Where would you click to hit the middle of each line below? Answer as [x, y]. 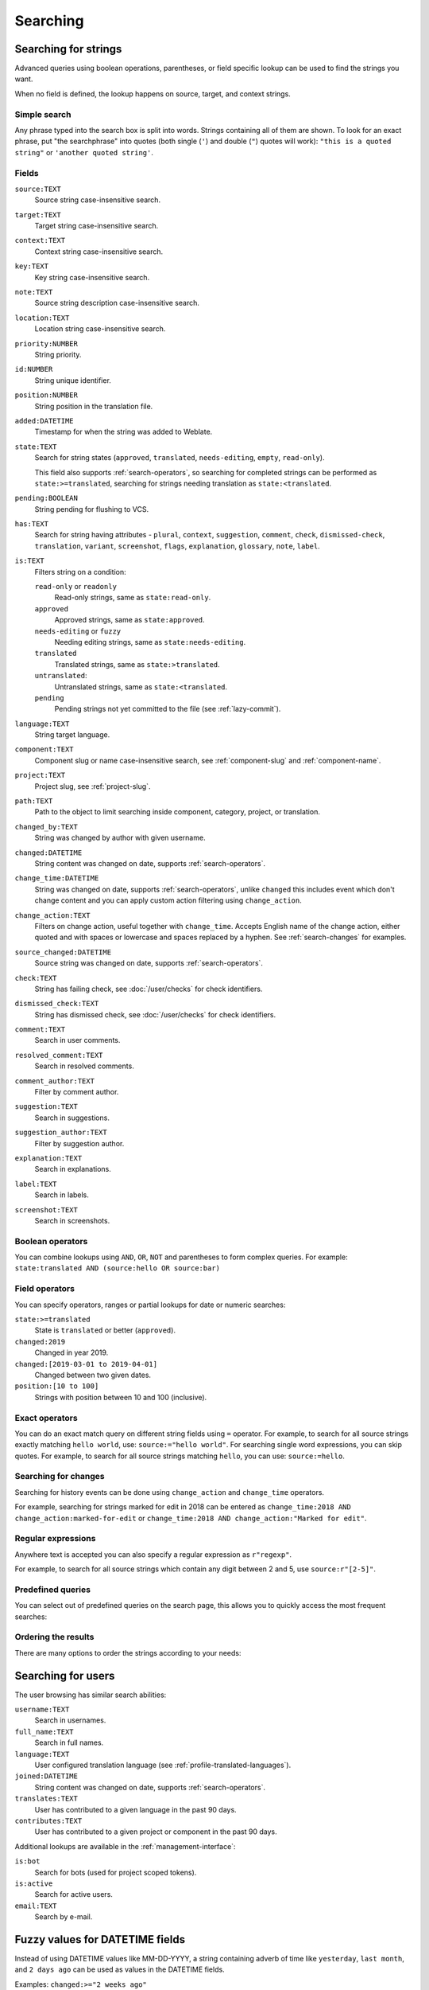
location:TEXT [42, 318]
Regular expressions [55, 1539]
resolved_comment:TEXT [59, 1055]
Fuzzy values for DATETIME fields [100, 1939]
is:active [34, 1883]
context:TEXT [40, 240]
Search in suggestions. [72, 1118]
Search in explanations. [73, 1169]
